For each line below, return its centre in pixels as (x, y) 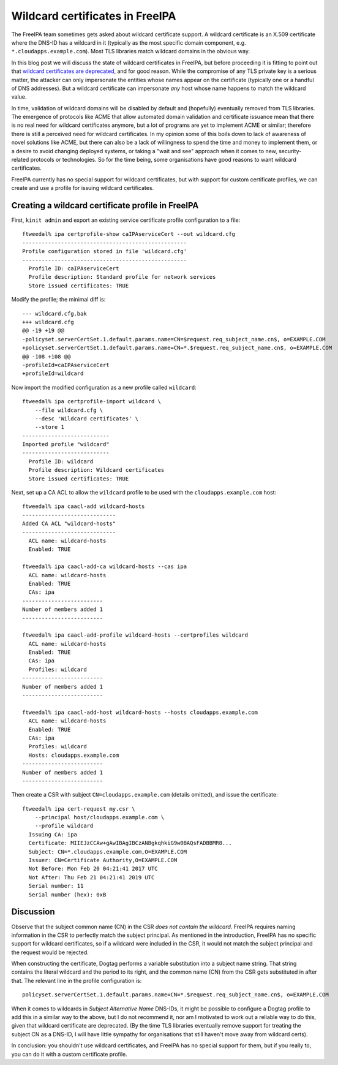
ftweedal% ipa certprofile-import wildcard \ (92, 402)
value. (19, 97)
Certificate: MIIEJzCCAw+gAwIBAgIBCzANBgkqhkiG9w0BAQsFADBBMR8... (130, 843)
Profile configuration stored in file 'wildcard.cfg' (104, 252)
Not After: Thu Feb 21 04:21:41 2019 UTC (92, 877)
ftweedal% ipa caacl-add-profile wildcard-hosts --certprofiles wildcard (135, 635)
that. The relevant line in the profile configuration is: (77, 980)
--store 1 (49, 427)
